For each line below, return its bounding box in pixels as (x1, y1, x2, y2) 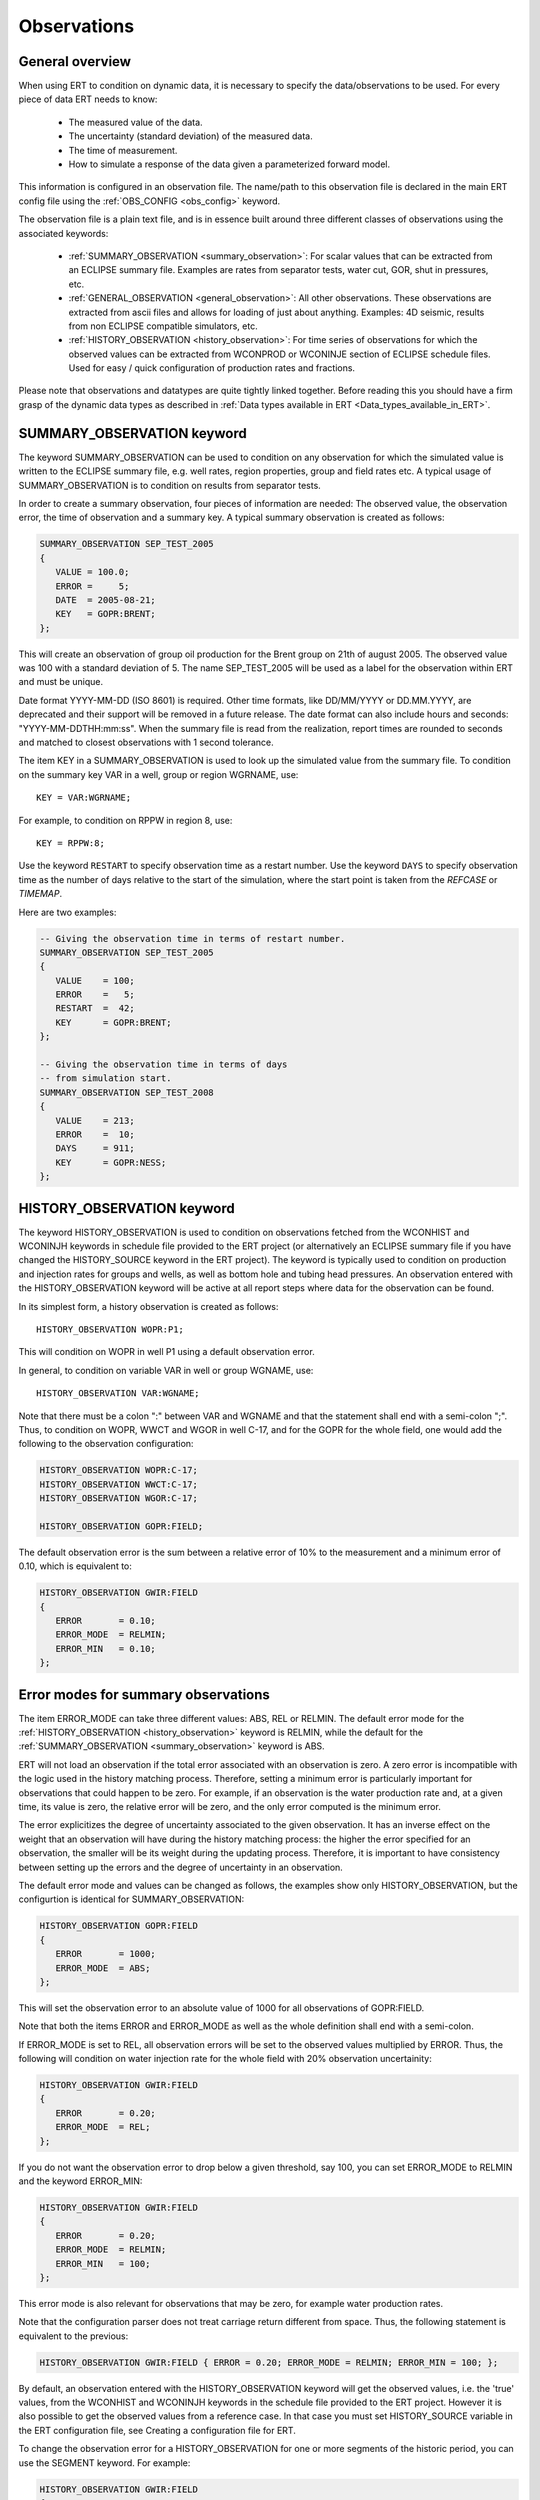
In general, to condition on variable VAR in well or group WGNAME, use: (18, 1364, 314, 1376)
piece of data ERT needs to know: (18, 93, 158, 105)
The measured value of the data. (68, 116, 204, 128)
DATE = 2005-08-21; (55, 594, 157, 605)
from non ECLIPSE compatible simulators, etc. (68, 320, 259, 332)
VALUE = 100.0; (55, 566, 130, 578)
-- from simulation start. (39, 1073, 172, 1084)
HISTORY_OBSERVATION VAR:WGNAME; (36, 1388, 200, 1399)
